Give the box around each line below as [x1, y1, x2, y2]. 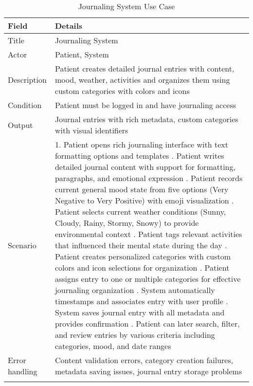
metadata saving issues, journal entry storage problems [54, 366, 242, 377]
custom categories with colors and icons [54, 85, 190, 96]
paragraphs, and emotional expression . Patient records [54, 172, 243, 184]
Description [8, 74, 47, 85]
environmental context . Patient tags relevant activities [54, 228, 242, 239]
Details [54, 20, 83, 31]
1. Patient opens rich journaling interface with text [54, 139, 228, 150]
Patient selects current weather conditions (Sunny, [54, 206, 226, 217]
